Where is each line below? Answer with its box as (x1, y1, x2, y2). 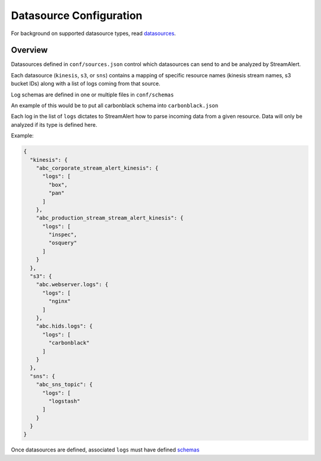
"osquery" (48, 240, 77, 246)
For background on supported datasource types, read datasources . (11, 30, 177, 37)
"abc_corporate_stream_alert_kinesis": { (36, 164, 159, 171)
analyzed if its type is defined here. (11, 121, 97, 128)
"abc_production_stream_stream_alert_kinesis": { (36, 215, 184, 221)
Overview (11, 45, 48, 55)
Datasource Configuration (11, 9, 143, 22)
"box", (48, 181, 68, 188)
